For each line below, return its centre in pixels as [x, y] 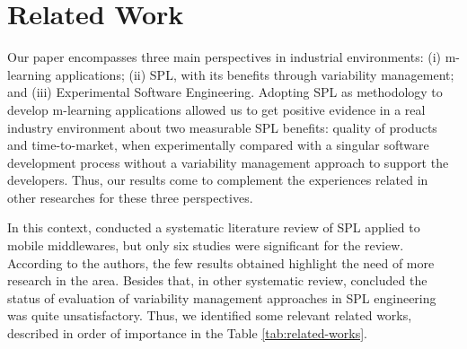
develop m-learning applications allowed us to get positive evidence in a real [216, 109]
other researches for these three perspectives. [130, 197]
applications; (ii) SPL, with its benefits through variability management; [255, 74]
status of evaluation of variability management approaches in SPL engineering [222, 297]
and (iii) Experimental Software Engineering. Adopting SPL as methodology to [225, 92]
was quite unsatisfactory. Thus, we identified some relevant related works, [210, 315]
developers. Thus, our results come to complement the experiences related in [218, 180]
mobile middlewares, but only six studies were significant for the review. [206, 245]
